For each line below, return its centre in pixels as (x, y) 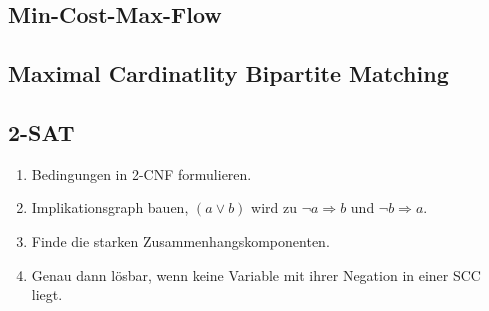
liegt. (47, 294)
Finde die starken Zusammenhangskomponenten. (180, 240)
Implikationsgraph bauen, (110, 207)
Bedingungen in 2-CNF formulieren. (141, 173)
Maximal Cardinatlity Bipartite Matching (228, 73)
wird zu (274, 207)
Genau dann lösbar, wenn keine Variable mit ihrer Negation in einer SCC (256, 274)
